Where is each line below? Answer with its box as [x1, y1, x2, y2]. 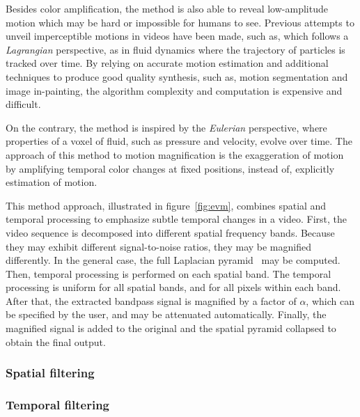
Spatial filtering [6, 364, 95, 381]
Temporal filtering [6, 396, 110, 414]
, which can [306, 293, 354, 308]
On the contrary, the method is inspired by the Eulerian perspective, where [6, 120, 327, 134]
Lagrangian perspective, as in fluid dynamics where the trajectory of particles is [6, 42, 345, 56]
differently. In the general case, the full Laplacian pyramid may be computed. [6, 253, 341, 267]
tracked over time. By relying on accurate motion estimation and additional [6, 56, 329, 70]
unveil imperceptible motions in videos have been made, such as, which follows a [6, 29, 349, 43]
